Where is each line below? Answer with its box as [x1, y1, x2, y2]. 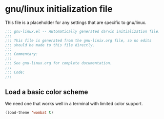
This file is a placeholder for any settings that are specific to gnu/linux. [5, 20, 146, 25]
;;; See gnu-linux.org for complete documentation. [5, 61, 112, 66]
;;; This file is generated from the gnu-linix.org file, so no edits [5, 38, 152, 43]
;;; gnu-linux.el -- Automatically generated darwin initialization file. [5, 29, 161, 34]
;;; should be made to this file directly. [5, 42, 95, 47]
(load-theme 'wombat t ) [5, 110, 54, 115]
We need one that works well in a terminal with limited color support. [5, 101, 143, 107]
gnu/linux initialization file [5, 3, 113, 15]
